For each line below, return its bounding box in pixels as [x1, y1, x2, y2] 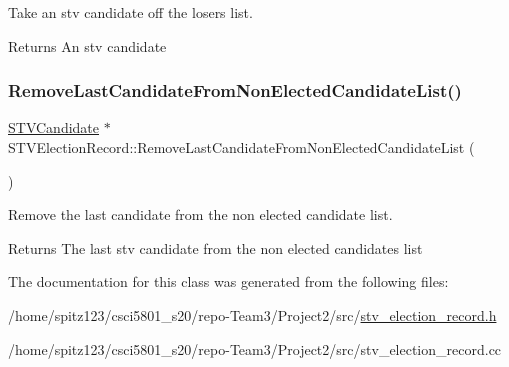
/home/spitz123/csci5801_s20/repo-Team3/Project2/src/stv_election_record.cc [8, 338, 502, 359]
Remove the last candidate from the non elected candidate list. [8, 204, 393, 225]
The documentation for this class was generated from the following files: [8, 271, 449, 292]
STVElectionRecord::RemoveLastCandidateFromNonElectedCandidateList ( [8, 137, 475, 157]
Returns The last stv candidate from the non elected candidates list [8, 237, 423, 258]
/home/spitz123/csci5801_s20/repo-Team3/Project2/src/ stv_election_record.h [8, 304, 497, 325]
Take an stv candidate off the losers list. [8, 2, 253, 22]
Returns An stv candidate [8, 35, 167, 56]
